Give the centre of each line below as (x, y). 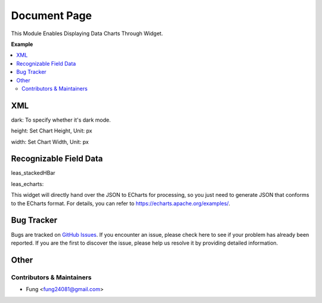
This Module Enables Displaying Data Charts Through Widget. (87, 33)
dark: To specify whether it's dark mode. (61, 120)
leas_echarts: (27, 184)
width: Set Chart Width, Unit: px (50, 142)
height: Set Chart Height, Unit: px (52, 131)
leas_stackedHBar (33, 173)
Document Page (52, 16)
